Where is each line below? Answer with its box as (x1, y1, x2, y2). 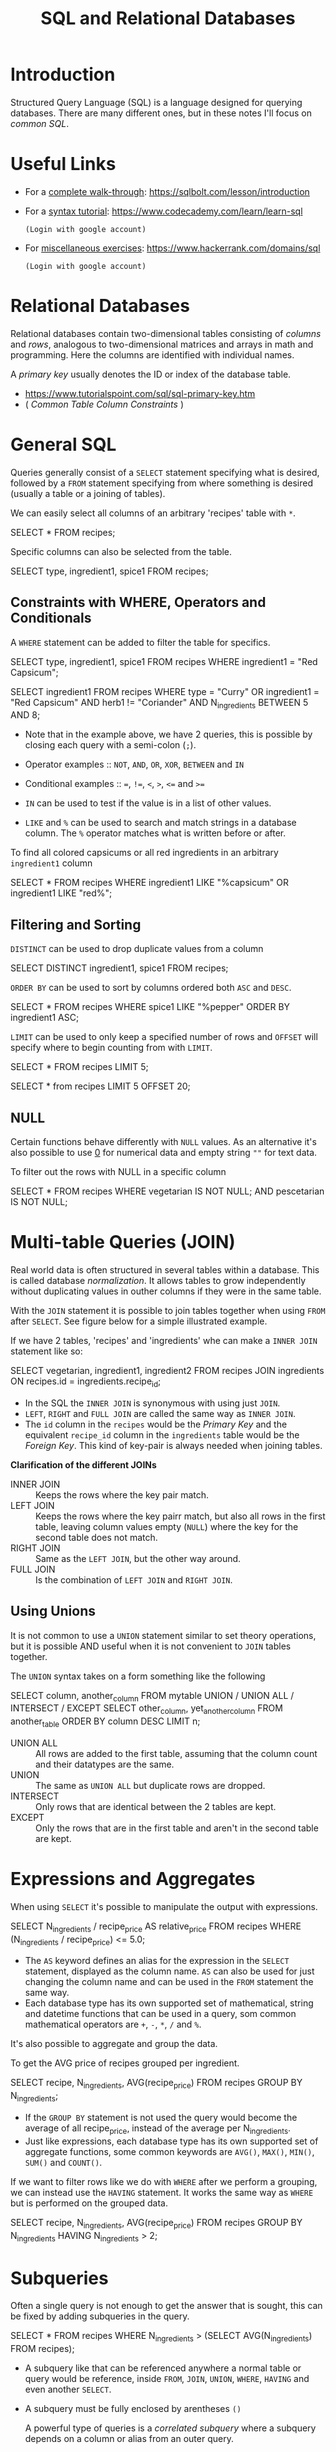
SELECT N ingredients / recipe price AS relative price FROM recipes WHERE (10, 1920, 302, 1934)
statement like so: (10, 1345, 83, 1357)
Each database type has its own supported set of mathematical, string (24, 1997, 314, 2009)
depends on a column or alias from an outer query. (24, 2433, 234, 2445)
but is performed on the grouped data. (10, 2197, 168, 2209)
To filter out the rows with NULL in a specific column (10, 1165, 227, 1177)
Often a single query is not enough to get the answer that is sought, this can (10, 2300, 323, 2312)
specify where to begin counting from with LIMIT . (10, 1042, 213, 1054)
